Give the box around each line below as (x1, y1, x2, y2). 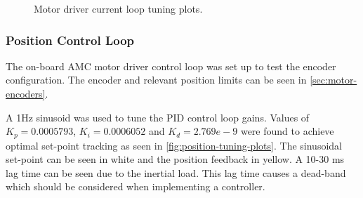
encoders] (6, 86, 46, 100)
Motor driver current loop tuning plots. (34, 1, 203, 15)
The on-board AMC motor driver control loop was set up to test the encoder (6, 58, 336, 73)
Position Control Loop (6, 31, 135, 48)
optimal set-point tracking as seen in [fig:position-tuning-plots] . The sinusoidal (6, 138, 342, 152)
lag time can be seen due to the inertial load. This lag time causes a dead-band (6, 165, 346, 180)
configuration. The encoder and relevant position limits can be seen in (6, 72, 307, 87)
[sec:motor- (310, 72, 357, 87)
